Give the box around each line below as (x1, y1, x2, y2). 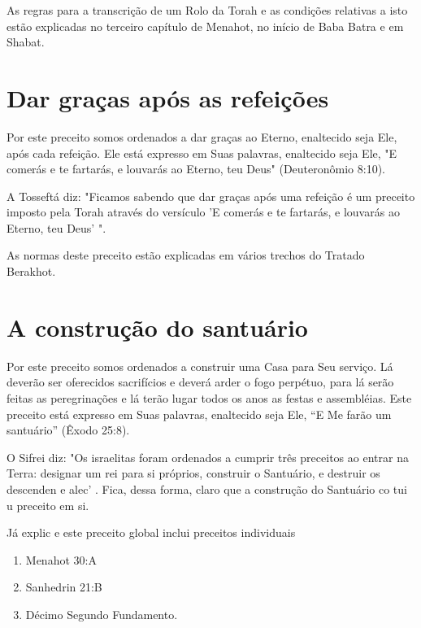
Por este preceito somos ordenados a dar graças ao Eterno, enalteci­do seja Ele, (7, 128, 397, 145)
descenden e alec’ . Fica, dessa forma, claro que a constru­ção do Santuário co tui (7, 480, 407, 497)
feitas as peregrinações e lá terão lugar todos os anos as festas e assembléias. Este (7, 389, 412, 406)
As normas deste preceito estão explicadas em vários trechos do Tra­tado (7, 246, 365, 264)
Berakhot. (7, 263, 56, 280)
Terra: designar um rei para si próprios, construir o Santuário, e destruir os (7, 464, 380, 482)
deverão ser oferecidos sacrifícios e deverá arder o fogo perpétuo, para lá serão (7, 373, 394, 390)
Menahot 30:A (25, 551, 97, 568)
